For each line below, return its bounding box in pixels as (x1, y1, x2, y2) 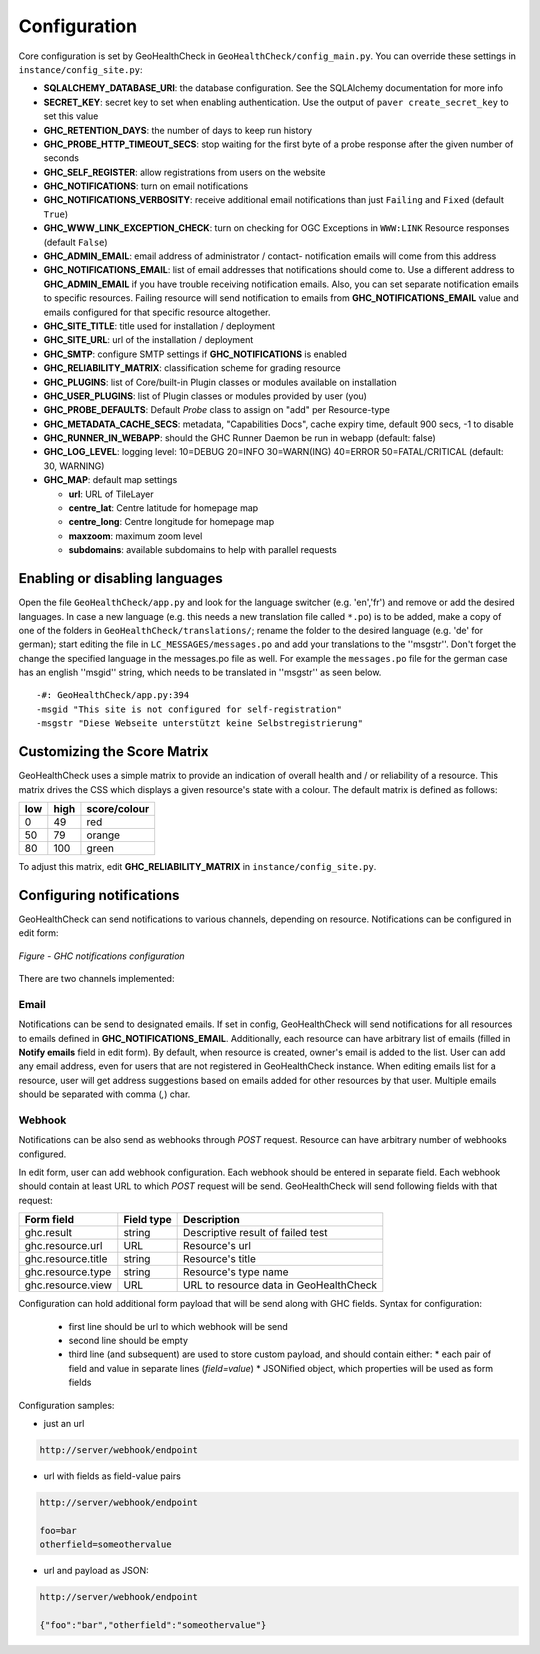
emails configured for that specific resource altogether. (43, 306, 271, 318)
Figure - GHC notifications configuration (18, 950, 185, 962)
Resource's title (183, 1252, 257, 1266)
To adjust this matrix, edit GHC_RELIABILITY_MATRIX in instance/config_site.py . (18, 860, 377, 872)
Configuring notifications (18, 886, 180, 904)
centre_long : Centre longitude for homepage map (68, 516, 275, 528)
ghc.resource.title (24, 1252, 108, 1266)
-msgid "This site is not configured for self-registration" (36, 703, 342, 715)
